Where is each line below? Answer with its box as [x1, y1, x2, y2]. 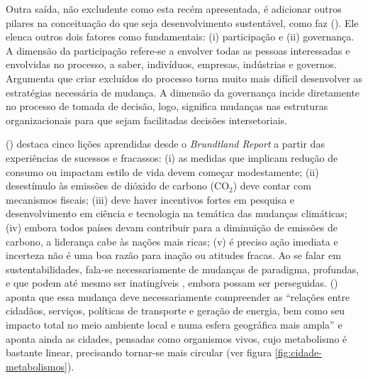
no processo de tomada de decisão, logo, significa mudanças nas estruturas [6, 99, 328, 114]
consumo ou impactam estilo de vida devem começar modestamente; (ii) [6, 164, 319, 179]
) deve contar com [233, 178, 311, 193]
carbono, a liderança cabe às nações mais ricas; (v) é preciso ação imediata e [6, 234, 338, 248]
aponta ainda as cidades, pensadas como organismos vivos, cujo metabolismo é [6, 331, 347, 346]
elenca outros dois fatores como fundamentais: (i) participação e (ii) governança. [6, 29, 355, 44]
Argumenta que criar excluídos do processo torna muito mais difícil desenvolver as [6, 70, 363, 85]
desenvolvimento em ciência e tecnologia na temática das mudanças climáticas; [6, 206, 347, 221]
